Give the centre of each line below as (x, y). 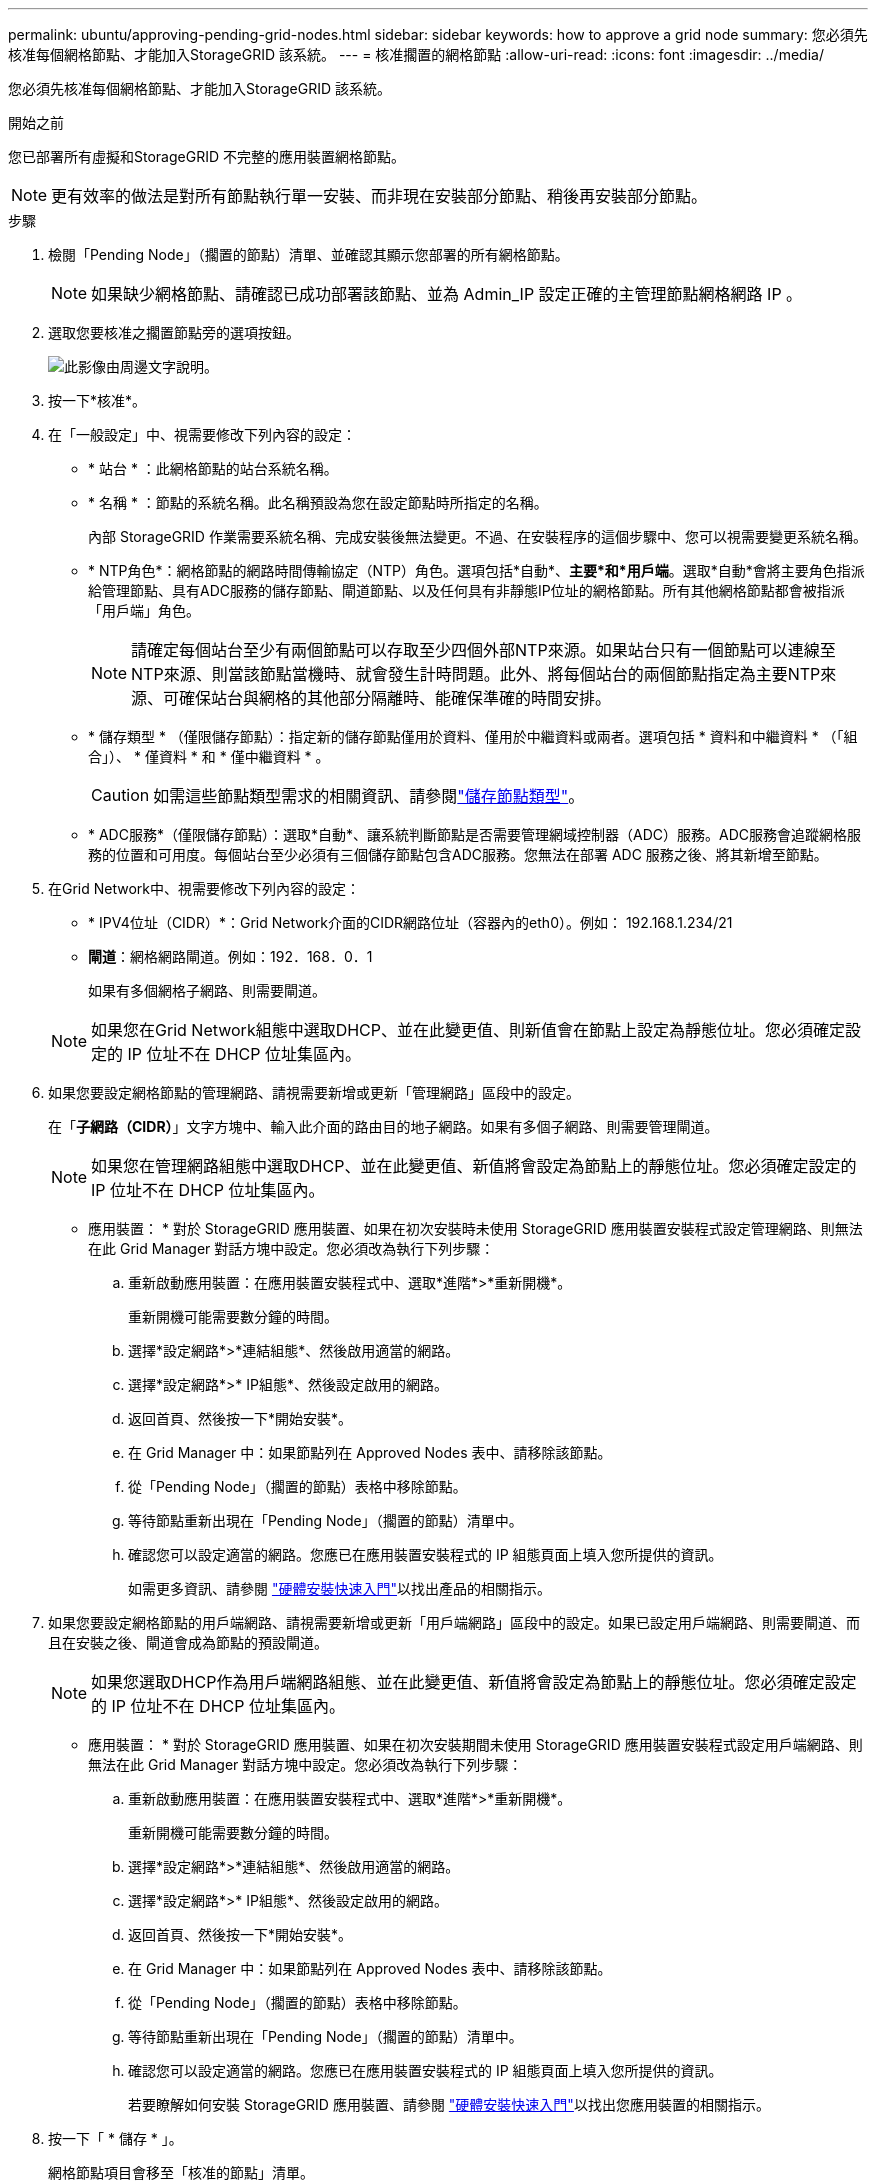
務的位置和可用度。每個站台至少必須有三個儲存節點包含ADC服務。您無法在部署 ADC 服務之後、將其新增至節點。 (458, 854)
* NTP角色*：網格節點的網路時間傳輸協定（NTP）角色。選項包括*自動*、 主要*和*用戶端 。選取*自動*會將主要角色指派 (476, 570)
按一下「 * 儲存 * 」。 (115, 2138)
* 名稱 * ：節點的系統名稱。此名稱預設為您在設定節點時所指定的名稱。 (318, 502)
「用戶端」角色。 (144, 610)
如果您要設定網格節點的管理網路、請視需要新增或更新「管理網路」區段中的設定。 (314, 1092)
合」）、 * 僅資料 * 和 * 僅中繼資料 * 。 (209, 756)
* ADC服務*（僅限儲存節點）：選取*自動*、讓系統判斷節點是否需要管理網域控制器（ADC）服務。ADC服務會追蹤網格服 (474, 834)
